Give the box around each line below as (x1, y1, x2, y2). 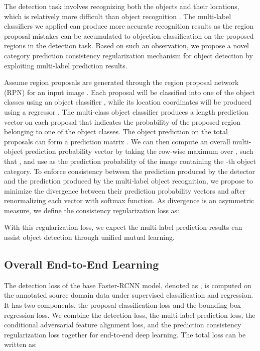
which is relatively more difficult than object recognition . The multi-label (4, 11, 231, 21)
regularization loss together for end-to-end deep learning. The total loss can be (4, 329, 246, 339)
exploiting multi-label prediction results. (4, 60, 127, 70)
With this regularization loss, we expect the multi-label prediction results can (4, 222, 242, 232)
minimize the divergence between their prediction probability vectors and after (4, 185, 245, 196)
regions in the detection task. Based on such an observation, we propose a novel (4, 40, 249, 51)
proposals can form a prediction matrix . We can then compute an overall (4, 136, 230, 146)
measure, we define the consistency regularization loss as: (4, 205, 179, 215)
